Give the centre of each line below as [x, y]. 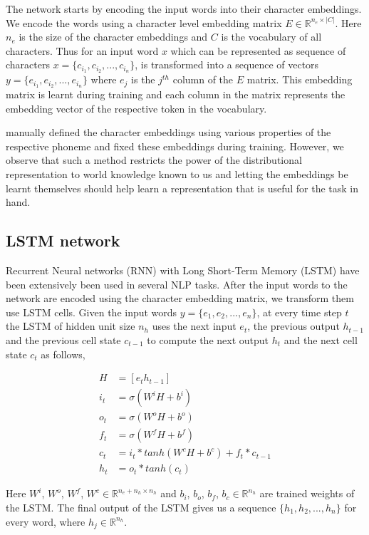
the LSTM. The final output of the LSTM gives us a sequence [141, 507]
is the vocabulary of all [271, 37]
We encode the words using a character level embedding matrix [144, 22]
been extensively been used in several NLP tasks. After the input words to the [177, 284]
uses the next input [194, 326]
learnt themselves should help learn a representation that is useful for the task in [182, 188]
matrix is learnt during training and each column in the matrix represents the [176, 94]
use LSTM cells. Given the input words [92, 312]
